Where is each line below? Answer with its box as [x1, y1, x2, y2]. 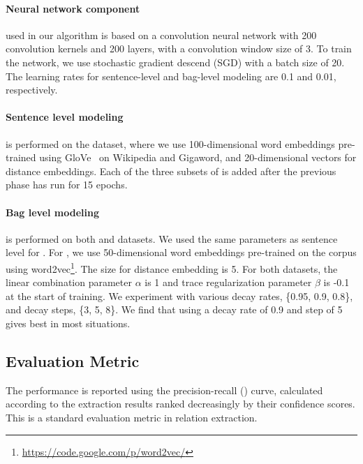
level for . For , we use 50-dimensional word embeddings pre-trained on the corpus [6, 245, 357, 260]
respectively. [6, 82, 58, 97]
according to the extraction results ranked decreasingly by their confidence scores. [6, 396, 355, 411]
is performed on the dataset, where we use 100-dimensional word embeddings [6, 136, 335, 151]
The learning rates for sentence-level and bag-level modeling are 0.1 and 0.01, [6, 68, 336, 83]
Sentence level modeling [6, 110, 124, 124]
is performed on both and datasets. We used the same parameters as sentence [6, 231, 338, 246]
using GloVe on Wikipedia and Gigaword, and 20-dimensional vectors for [39, 150, 357, 165]
